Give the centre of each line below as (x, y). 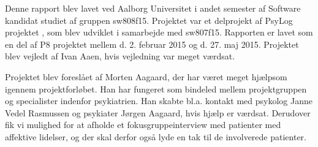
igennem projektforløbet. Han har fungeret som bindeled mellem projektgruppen (156, 89)
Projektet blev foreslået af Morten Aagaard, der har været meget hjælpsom (146, 76)
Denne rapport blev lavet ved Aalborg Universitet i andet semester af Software (153, 8)
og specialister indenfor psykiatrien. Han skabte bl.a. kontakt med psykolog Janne (159, 101)
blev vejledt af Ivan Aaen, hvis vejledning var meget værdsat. (120, 56)
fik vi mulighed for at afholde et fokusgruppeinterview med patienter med (143, 125)
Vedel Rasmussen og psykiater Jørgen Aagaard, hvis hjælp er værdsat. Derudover (158, 112)
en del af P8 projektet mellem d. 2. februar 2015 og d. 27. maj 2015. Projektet (152, 44)
